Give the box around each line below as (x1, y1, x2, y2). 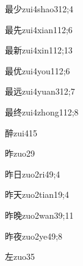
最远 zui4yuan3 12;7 (5, 85, 75, 98)
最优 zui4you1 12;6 (5, 64, 70, 77)
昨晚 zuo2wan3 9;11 (5, 208, 74, 221)
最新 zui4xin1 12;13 (5, 44, 73, 57)
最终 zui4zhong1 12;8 (5, 105, 79, 118)
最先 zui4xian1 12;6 (5, 23, 73, 36)
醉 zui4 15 (5, 126, 37, 139)
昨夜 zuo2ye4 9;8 (5, 229, 63, 242)
